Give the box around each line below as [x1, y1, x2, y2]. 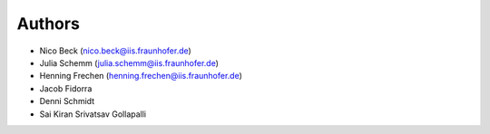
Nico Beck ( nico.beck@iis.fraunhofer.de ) [39, 45, 192, 56]
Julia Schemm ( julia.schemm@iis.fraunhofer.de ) [39, 57, 220, 68]
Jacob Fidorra [39, 82, 93, 94]
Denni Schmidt [39, 96, 95, 107]
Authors [16, 14, 81, 33]
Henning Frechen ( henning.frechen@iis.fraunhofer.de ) [39, 71, 242, 81]
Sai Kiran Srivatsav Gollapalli [39, 109, 147, 120]
